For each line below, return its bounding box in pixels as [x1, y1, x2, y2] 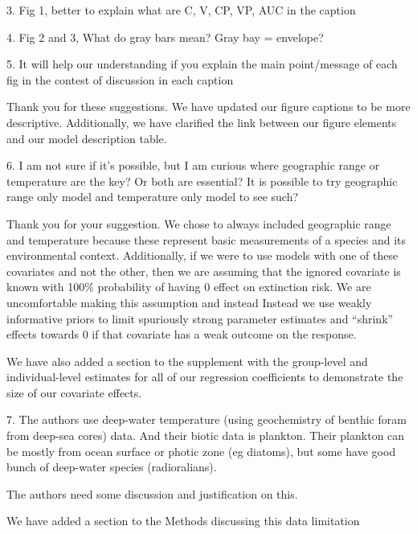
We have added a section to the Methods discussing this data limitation [6, 512, 360, 529]
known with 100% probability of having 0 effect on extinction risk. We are [6, 278, 371, 295]
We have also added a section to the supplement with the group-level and [6, 352, 368, 369]
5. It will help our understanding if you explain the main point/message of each [6, 55, 398, 72]
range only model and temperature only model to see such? [6, 188, 299, 205]
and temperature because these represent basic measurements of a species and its [6, 231, 407, 248]
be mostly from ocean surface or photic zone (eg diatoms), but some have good [6, 442, 396, 459]
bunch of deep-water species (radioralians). [6, 458, 217, 475]
